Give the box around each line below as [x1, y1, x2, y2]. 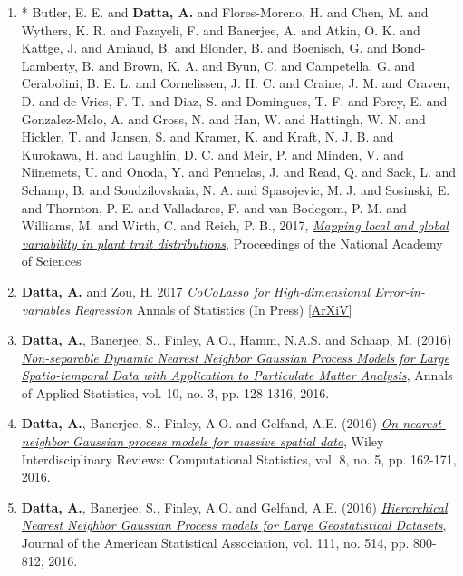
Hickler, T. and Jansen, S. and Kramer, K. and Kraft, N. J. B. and [21, 127, 394, 146]
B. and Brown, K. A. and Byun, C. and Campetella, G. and [82, 55, 416, 74]
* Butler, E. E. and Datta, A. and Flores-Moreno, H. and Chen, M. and [21, 3, 429, 21]
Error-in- [374, 281, 426, 300]
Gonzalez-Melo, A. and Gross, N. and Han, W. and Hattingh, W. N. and [21, 109, 426, 128]
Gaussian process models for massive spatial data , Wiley [72, 432, 384, 451]
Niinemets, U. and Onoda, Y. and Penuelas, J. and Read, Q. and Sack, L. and [21, 162, 457, 181]
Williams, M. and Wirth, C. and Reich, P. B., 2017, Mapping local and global [21, 216, 449, 235]
